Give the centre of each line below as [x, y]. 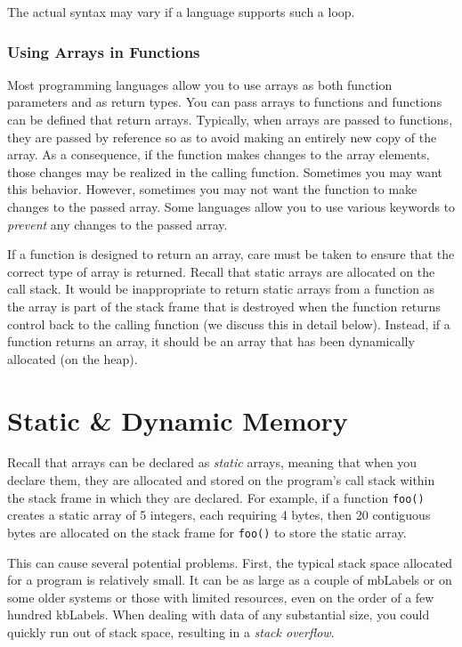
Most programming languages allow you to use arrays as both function [200, 84]
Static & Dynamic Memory [178, 420]
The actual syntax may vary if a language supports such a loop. [181, 12]
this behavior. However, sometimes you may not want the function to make [212, 189]
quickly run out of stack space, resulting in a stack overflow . [171, 631]
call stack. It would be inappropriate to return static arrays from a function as [221, 289]
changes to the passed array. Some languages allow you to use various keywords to [231, 206]
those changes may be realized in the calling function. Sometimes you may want [225, 171]
